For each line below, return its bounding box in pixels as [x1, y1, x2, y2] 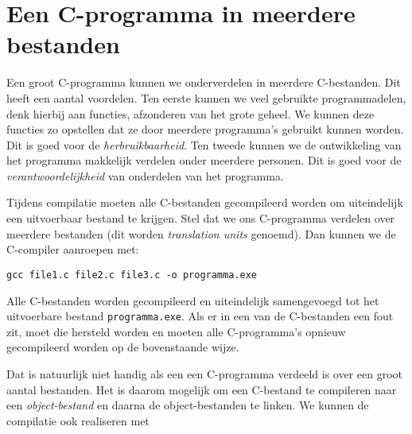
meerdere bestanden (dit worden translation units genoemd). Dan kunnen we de [6, 225, 396, 242]
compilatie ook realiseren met [6, 412, 150, 428]
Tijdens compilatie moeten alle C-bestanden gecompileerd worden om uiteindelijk [6, 194, 403, 211]
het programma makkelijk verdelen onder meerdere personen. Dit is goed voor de [6, 152, 402, 169]
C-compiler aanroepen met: [6, 241, 139, 258]
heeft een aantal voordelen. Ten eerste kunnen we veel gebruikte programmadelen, [6, 89, 406, 106]
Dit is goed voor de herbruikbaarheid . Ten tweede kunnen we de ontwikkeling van [6, 136, 402, 153]
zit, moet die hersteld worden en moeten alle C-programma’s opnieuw [6, 323, 346, 339]
